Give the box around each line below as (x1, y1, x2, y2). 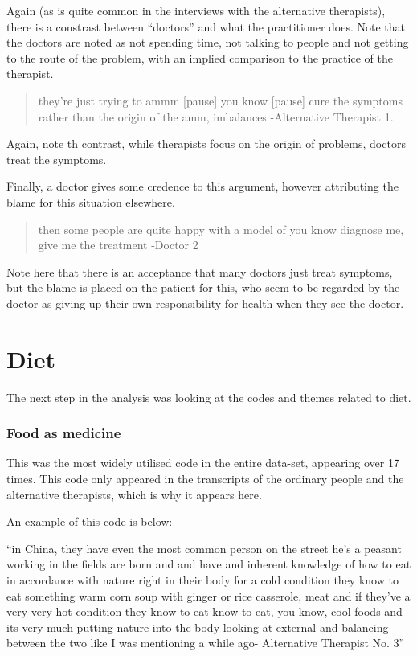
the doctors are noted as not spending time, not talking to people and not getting (6, 34, 409, 51)
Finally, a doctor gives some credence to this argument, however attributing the (6, 178, 399, 195)
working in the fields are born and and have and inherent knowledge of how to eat (6, 556, 411, 572)
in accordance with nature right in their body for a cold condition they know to (6, 572, 399, 588)
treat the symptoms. (6, 150, 107, 167)
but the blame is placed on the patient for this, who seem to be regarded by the (6, 279, 400, 296)
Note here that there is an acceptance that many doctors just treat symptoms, (6, 263, 393, 280)
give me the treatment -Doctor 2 (38, 236, 198, 253)
